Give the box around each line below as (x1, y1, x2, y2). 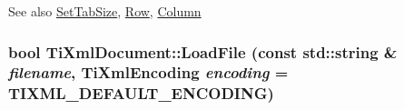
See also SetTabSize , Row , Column (8, 2, 202, 20)
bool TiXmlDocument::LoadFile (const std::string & (8, 40, 398, 63)
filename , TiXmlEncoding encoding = (8, 61, 289, 84)
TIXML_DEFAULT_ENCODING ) (8, 82, 274, 105)
